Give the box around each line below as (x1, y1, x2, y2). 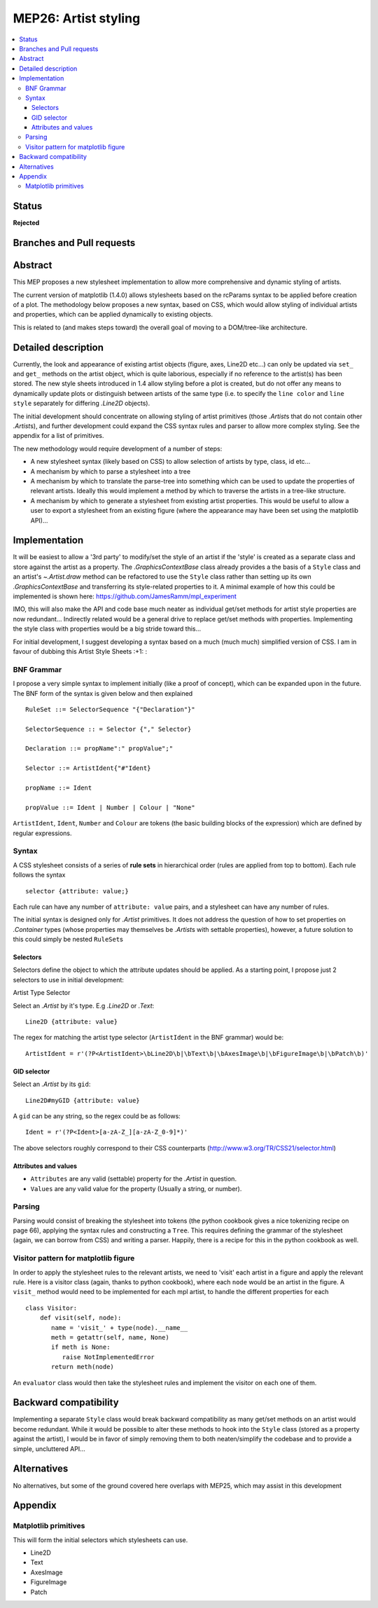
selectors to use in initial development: (13, 975, 124, 984)
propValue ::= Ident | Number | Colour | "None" (25, 803, 195, 811)
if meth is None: (51, 1343, 111, 1352)
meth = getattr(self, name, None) (51, 1333, 169, 1341)
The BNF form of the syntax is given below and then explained (13, 689, 193, 697)
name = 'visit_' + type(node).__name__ (51, 1324, 188, 1331)
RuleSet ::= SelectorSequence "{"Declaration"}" (25, 705, 195, 713)
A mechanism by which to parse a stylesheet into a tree (30, 467, 191, 476)
